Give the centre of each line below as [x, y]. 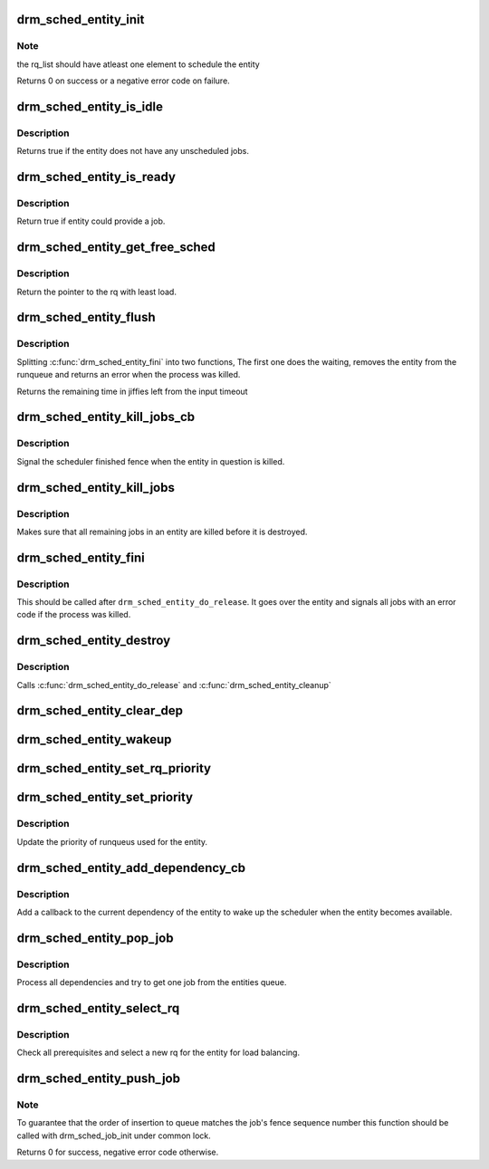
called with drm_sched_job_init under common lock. [114, 1135]
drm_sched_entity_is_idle [90, 106]
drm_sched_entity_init [81, 19]
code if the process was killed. [74, 615]
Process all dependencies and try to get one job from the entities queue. [152, 982]
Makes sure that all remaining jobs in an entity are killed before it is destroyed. [162, 532]
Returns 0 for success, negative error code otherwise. [118, 1152]
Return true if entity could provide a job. [91, 221]
